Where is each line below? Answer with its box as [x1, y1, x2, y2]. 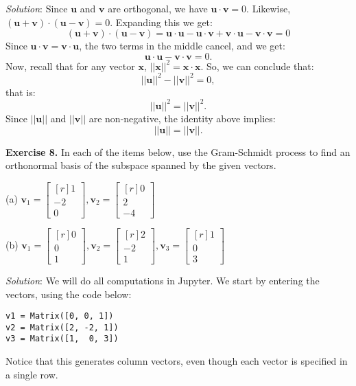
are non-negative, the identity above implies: [88, 111, 276, 125]
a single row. [5, 367, 58, 381]
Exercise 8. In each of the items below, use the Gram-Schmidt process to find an [5, 144, 351, 159]
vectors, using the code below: [5, 286, 132, 301]
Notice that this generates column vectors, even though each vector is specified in [5, 354, 348, 368]
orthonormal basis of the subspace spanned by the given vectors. [5, 158, 276, 172]
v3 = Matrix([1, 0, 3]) [5, 334, 119, 344]
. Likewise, [246, 1, 291, 15]
